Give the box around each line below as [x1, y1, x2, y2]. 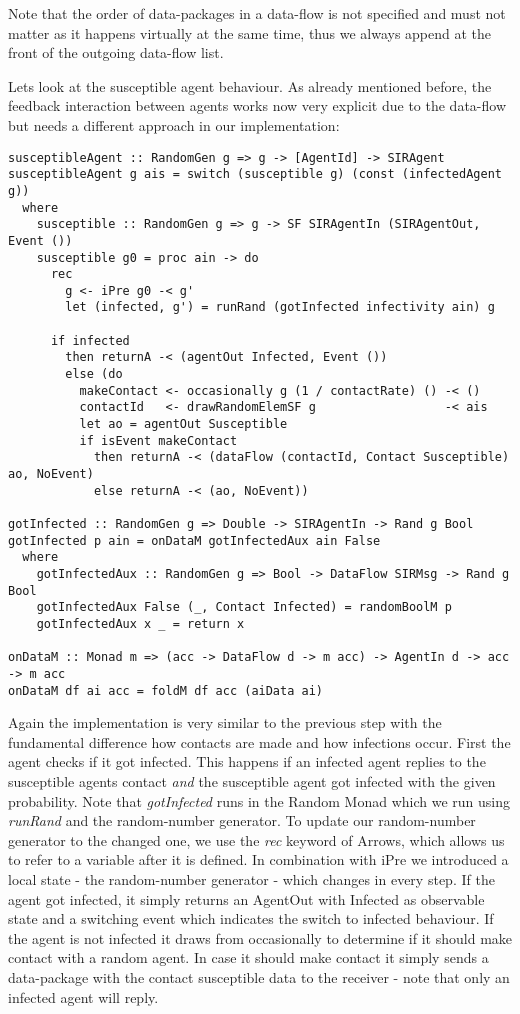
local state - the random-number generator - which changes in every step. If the [8, 868, 495, 889]
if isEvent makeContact [79, 433, 238, 448]
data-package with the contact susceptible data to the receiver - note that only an [8, 966, 510, 987]
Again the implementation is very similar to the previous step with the [8, 712, 442, 733]
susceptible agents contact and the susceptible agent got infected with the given [8, 771, 496, 791]
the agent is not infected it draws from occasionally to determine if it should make [8, 927, 513, 948]
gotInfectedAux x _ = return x [36, 616, 245, 631]
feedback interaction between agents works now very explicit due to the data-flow [8, 95, 507, 116]
